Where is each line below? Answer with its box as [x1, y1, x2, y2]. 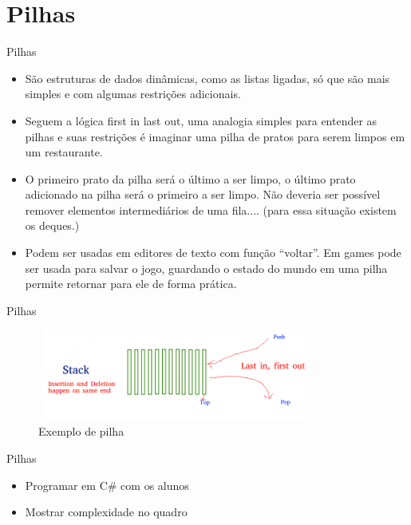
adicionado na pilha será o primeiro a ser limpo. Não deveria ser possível [25, 186, 381, 203]
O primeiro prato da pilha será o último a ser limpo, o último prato [25, 170, 356, 187]
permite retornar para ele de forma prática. [25, 275, 237, 292]
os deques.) [25, 217, 80, 234]
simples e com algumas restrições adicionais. [25, 85, 241, 102]
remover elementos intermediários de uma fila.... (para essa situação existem [25, 201, 397, 218]
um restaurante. [25, 144, 103, 160]
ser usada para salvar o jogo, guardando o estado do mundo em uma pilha [25, 259, 388, 276]
